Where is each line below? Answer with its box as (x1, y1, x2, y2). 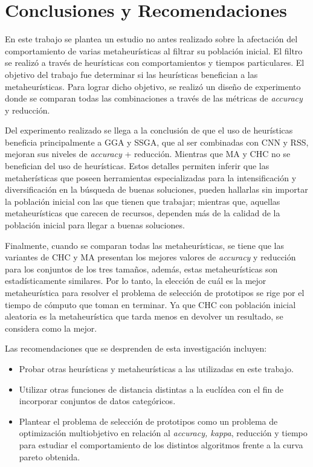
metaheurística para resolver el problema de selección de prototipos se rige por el (5, 286, 305, 298)
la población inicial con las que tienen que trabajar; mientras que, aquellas (5, 195, 280, 207)
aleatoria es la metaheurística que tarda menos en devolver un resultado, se (5, 310, 283, 323)
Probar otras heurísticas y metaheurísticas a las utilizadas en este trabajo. (19, 362, 294, 375)
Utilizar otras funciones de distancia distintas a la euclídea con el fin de (19, 382, 283, 395)
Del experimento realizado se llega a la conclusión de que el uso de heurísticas (5, 124, 293, 137)
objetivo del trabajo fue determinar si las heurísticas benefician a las (5, 68, 258, 80)
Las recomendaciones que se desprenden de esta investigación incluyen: (5, 342, 267, 355)
